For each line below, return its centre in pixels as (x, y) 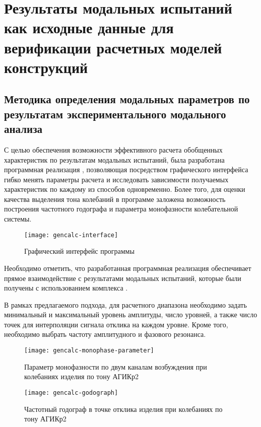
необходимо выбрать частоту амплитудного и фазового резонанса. (105, 334)
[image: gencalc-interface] (71, 235)
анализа (23, 129)
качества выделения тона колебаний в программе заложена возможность (115, 199)
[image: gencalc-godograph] (71, 393)
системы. (18, 219)
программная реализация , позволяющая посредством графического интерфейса (126, 169)
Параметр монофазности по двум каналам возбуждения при (116, 366)
